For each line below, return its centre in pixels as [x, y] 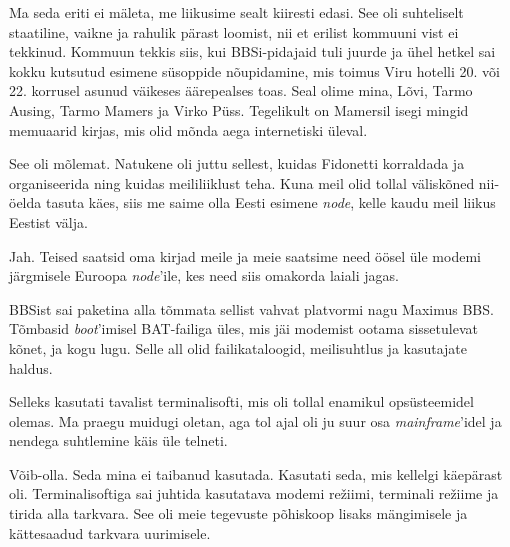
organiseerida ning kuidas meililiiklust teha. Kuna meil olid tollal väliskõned [242, 182]
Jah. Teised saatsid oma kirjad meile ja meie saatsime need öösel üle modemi [245, 255]
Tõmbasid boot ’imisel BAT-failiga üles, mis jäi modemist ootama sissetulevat [243, 328]
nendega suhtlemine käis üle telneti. [118, 440]
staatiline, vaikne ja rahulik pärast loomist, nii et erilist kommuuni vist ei [234, 31]
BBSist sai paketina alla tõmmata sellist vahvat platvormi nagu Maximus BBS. [251, 308]
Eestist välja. [48, 221]
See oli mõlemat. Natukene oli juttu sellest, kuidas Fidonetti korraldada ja [237, 163]
